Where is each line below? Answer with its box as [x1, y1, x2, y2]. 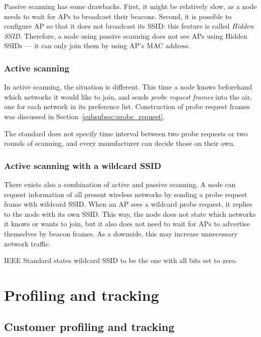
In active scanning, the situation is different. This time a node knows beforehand [4, 81, 252, 92]
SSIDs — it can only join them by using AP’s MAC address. [4, 40, 191, 51]
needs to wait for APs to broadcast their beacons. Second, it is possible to [4, 11, 232, 21]
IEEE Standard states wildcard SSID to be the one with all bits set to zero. [4, 255, 237, 266]
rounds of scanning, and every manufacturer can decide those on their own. [4, 138, 235, 148]
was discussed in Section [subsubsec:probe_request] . [4, 111, 165, 121]
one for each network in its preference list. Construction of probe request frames [4, 101, 250, 112]
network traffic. [4, 238, 51, 248]
